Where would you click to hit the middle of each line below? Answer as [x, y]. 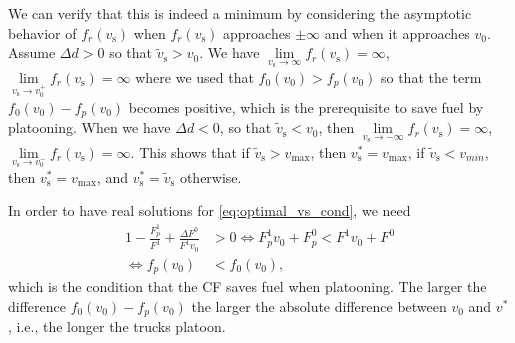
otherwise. [210, 176]
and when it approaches [397, 32]
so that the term [431, 76]
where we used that [194, 76]
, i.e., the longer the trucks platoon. [117, 326]
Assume [32, 52]
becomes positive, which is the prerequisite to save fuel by [306, 106]
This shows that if [194, 151]
